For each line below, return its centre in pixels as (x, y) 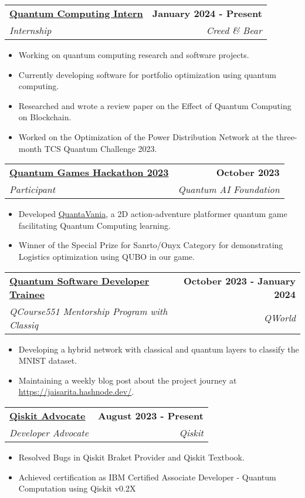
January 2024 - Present (207, 13)
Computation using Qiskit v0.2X (77, 488)
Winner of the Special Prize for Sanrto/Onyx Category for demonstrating (151, 245)
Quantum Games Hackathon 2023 (89, 172)
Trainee (27, 294)
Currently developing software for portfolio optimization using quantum (147, 74)
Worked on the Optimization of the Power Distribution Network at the (146, 136)
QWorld (279, 318)
